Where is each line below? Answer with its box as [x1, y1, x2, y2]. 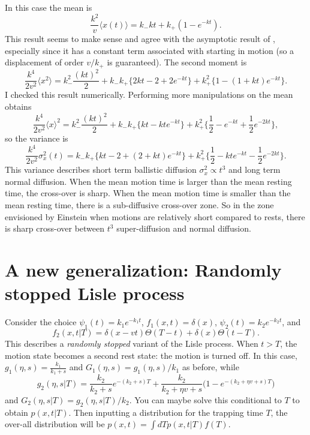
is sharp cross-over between [5, 222, 105, 235]
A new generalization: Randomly [5, 257, 282, 282]
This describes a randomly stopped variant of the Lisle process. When [5, 337, 258, 349]
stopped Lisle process [5, 281, 185, 305]
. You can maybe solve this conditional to [129, 393, 282, 406]
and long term [228, 163, 281, 176]
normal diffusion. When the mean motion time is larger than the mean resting [5, 175, 292, 187]
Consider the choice [5, 316, 77, 328]
